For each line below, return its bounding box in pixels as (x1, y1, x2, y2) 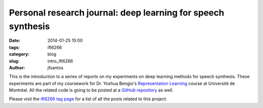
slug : (9, 58, 19, 64)
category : (9, 51, 30, 57)
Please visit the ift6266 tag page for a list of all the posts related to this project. (9, 96, 168, 102)
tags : (9, 44, 20, 50)
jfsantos (47, 64, 64, 70)
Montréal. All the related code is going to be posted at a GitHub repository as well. (9, 87, 174, 93)
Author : (9, 64, 25, 70)
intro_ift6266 (47, 58, 73, 64)
